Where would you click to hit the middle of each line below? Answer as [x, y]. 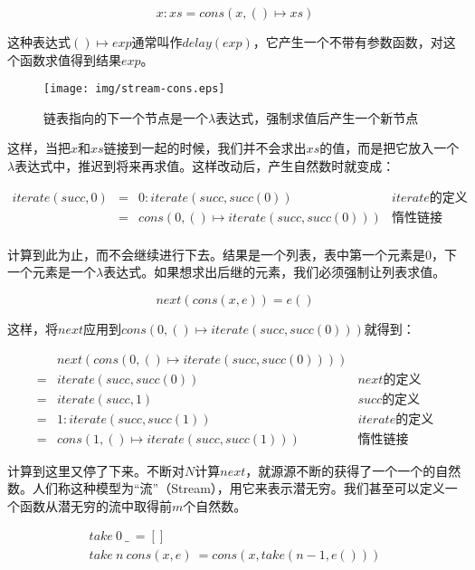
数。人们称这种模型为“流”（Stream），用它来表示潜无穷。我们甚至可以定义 [226, 488]
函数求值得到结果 [70, 59]
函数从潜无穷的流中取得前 [95, 505]
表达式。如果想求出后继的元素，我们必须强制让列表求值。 [275, 272]
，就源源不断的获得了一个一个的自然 [353, 470]
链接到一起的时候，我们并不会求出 [205, 148]
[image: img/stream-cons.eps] [134, 89]
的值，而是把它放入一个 [389, 148]
